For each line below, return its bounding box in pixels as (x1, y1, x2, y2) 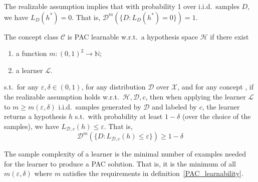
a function (16, 48, 47, 58)
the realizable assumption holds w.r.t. (4, 91, 119, 101)
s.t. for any (4, 81, 39, 92)
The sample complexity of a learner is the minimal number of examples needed (4, 148, 246, 159)
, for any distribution (81, 81, 146, 92)
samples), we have (4, 120, 59, 131)
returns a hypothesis (4, 111, 67, 121)
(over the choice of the (182, 111, 251, 121)
